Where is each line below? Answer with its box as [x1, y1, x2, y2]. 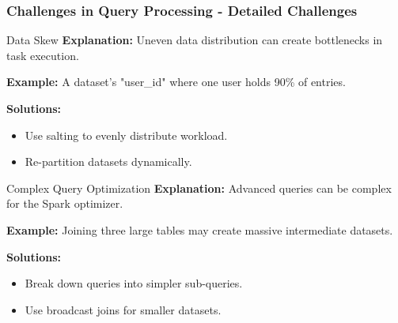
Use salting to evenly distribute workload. [25, 126, 228, 143]
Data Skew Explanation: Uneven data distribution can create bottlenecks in [6, 32, 383, 48]
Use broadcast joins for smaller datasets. [25, 301, 222, 317]
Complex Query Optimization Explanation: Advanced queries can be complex [6, 179, 392, 196]
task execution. [6, 47, 79, 63]
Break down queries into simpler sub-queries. [25, 275, 243, 291]
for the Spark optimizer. [6, 195, 123, 212]
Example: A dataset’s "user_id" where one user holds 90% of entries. [6, 73, 346, 90]
